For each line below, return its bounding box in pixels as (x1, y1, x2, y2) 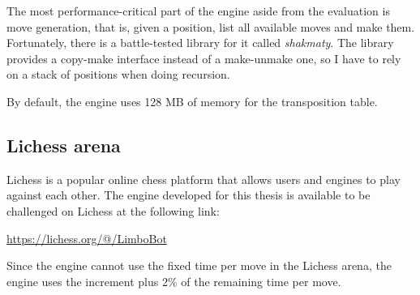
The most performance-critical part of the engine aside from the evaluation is (6, 2, 390, 19)
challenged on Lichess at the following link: (6, 202, 220, 219)
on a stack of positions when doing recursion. (6, 66, 230, 83)
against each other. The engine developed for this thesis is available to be (6, 186, 371, 203)
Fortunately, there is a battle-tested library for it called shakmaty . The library (6, 34, 394, 51)
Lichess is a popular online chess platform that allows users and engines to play (6, 170, 401, 187)
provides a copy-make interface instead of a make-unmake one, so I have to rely (6, 49, 401, 66)
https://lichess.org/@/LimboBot (6, 229, 167, 246)
